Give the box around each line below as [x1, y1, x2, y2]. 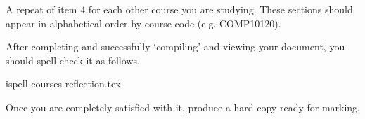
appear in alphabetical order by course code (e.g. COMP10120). [6, 15, 281, 30]
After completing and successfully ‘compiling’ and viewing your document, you [6, 39, 345, 54]
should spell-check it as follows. [6, 52, 140, 67]
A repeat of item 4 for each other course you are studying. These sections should [6, 2, 353, 16]
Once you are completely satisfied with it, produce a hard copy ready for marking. [6, 99, 361, 114]
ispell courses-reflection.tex [6, 76, 121, 91]
